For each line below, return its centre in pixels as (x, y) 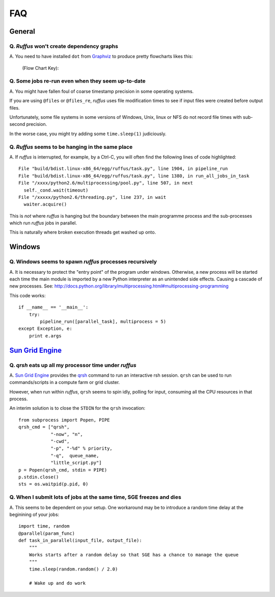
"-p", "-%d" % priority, (82, 448)
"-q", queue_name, (75, 456)
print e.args (45, 336)
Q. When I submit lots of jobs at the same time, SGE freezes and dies (95, 497)
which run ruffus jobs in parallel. (43, 223)
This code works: (28, 295)
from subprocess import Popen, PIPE (64, 420)
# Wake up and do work (57, 583)
